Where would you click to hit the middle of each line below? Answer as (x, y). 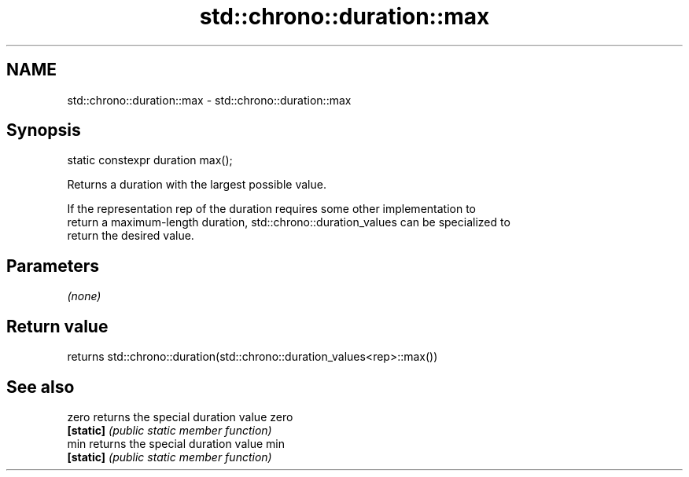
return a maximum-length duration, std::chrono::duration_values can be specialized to (289, 222)
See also (41, 387)
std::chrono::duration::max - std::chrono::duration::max (209, 100)
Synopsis (44, 130)
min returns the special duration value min (176, 443)
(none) (84, 296)
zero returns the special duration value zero (180, 416)
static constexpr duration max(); (150, 160)
